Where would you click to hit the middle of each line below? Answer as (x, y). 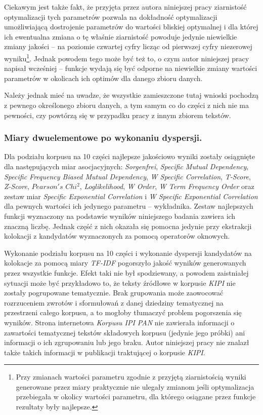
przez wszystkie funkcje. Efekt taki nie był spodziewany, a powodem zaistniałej (126, 272)
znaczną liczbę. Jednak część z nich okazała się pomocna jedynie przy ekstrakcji (128, 226)
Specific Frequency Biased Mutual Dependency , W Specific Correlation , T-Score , (127, 176)
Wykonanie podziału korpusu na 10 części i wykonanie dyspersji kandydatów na (128, 253)
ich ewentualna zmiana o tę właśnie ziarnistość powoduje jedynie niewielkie (121, 36)
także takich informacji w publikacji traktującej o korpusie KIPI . (105, 352)
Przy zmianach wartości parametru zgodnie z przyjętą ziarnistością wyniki (131, 377)
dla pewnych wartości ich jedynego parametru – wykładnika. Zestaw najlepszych (129, 206)
